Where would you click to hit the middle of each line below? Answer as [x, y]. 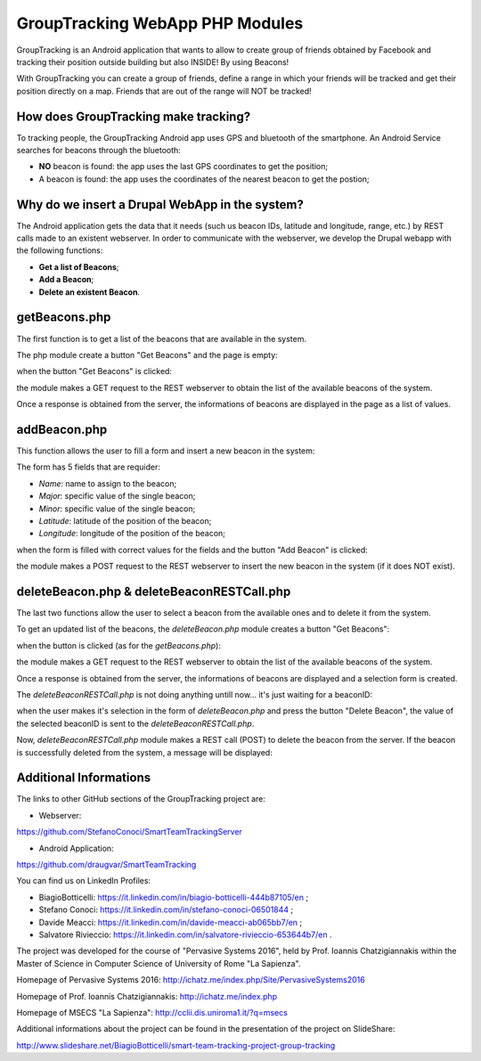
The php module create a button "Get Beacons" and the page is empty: [147, 355]
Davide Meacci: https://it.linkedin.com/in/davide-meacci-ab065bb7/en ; [171, 922]
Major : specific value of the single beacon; [117, 496]
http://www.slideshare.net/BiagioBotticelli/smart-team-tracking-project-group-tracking [176, 1045]
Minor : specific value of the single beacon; [117, 509]
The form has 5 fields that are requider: [88, 467]
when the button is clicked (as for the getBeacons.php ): [119, 645]
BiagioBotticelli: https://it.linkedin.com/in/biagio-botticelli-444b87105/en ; [174, 897]
